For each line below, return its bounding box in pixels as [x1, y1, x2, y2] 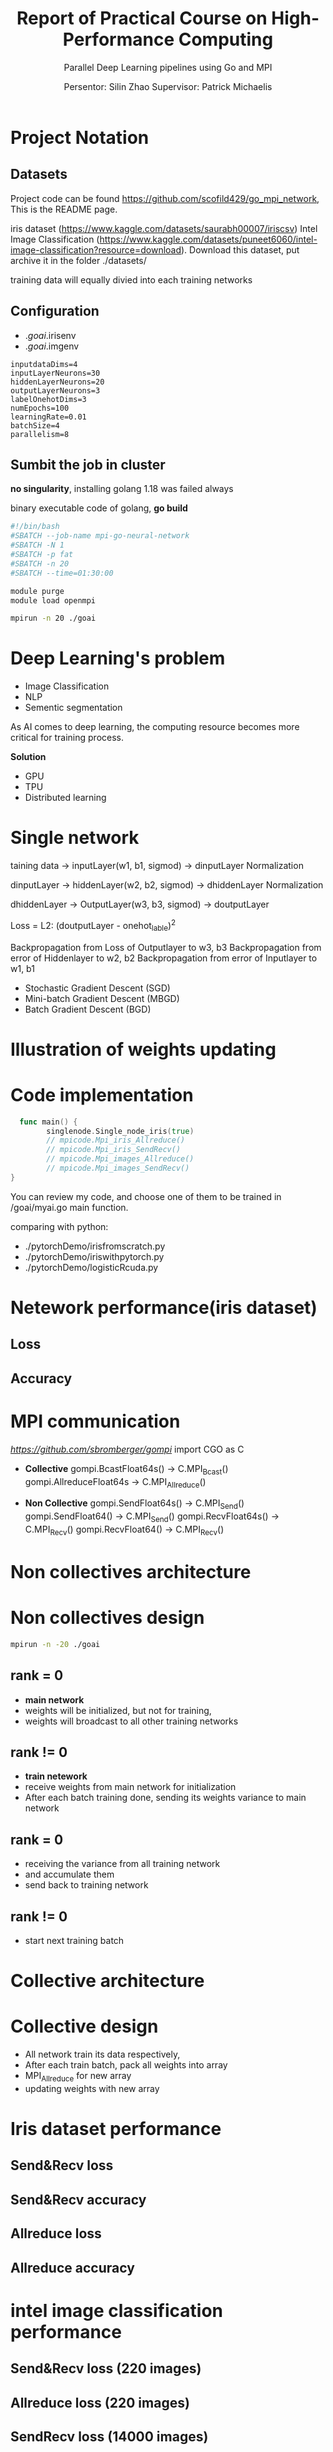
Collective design [10, 2015, 159, 2038]
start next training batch [24, 1934, 125, 1946]
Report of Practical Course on [16, 7, 268, 30]
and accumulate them [24, 1868, 115, 1881]
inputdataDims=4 [10, 359, 78, 369]
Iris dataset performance [10, 2118, 222, 2141]
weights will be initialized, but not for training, [24, 1704, 212, 1716]
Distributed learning [24, 792, 107, 804]
